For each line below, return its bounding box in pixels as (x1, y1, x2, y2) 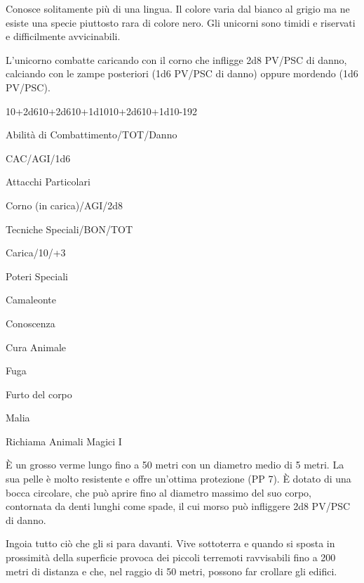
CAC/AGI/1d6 (6, 150, 71, 165)
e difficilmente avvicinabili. (6, 29, 121, 44)
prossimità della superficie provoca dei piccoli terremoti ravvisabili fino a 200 (6, 550, 336, 565)
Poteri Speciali (6, 268, 68, 283)
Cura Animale (6, 339, 66, 354)
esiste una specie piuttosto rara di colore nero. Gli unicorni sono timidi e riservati (6, 15, 356, 30)
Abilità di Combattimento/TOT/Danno (6, 127, 177, 142)
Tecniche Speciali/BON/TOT (6, 221, 133, 236)
